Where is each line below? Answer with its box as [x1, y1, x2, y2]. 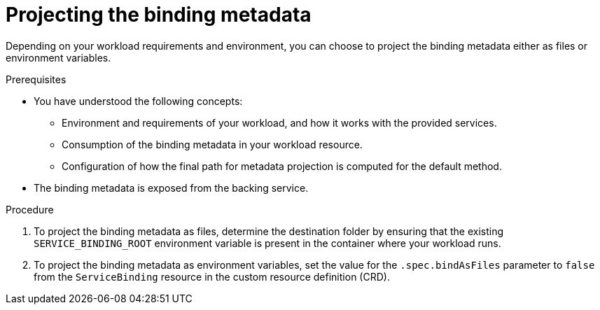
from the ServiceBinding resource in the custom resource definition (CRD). [34, 270, 390, 283]
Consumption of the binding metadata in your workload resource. [62, 138, 363, 150]
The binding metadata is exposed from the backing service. [34, 181, 309, 194]
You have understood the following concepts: [34, 94, 243, 107]
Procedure [6, 203, 54, 216]
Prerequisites [6, 73, 67, 85]
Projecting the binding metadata [6, 3, 312, 27]
